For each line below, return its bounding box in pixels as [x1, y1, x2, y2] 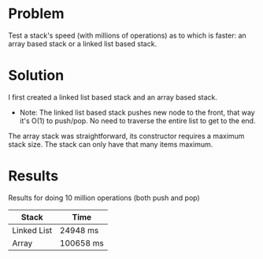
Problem [8, 5, 65, 23]
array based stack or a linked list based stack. [8, 38, 157, 48]
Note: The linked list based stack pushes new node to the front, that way [19, 108, 255, 117]
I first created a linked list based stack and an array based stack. [8, 92, 218, 102]
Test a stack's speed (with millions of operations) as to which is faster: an [8, 31, 246, 40]
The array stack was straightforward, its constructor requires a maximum [8, 131, 245, 140]
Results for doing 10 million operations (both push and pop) [8, 193, 201, 202]
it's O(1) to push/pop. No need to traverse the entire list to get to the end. [19, 115, 256, 126]
